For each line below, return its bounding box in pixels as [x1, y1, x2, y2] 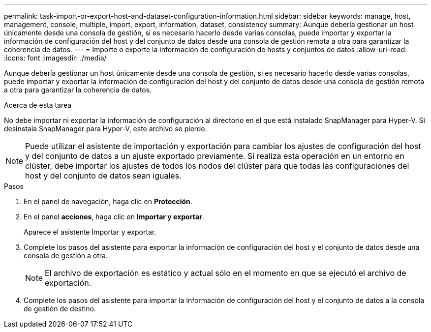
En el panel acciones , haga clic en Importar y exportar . [24, 212, 204, 221]
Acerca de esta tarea [4, 101, 72, 109]
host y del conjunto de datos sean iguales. [25, 171, 182, 181]
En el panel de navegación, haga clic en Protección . [24, 197, 192, 206]
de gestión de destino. [24, 304, 96, 313]
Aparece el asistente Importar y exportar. [24, 228, 156, 236]
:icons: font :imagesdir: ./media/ [4, 54, 107, 62]
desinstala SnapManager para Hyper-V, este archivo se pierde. [4, 124, 207, 133]
